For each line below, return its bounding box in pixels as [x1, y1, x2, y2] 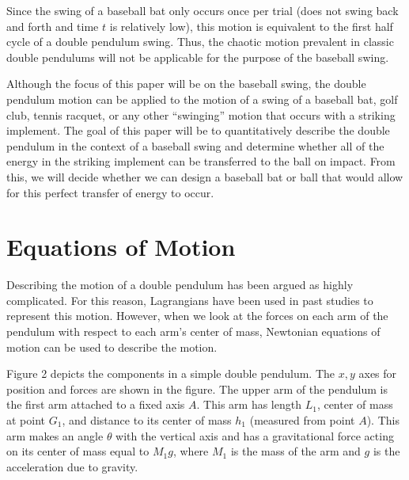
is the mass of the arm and [230, 443, 361, 459]
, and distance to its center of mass [62, 412, 232, 428]
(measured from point [249, 412, 355, 428]
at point [6, 412, 46, 428]
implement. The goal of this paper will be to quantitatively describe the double [6, 122, 390, 139]
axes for [358, 365, 397, 382]
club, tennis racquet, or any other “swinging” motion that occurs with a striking [6, 106, 396, 123]
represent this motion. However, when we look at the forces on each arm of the [6, 307, 388, 324]
